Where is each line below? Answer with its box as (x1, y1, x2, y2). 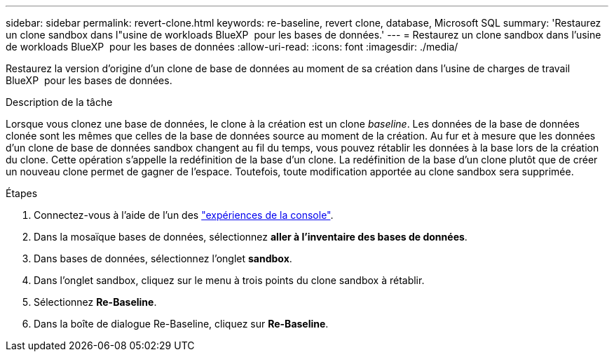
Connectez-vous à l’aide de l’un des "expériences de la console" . (34, 209, 334, 221)
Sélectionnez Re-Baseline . (34, 296, 157, 308)
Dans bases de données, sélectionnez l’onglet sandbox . (34, 252, 292, 264)
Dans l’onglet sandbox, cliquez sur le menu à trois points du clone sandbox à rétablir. (34, 274, 425, 286)
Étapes (6, 187, 38, 199)
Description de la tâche (6, 96, 113, 108)
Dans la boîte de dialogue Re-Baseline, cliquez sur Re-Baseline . (34, 318, 329, 330)
